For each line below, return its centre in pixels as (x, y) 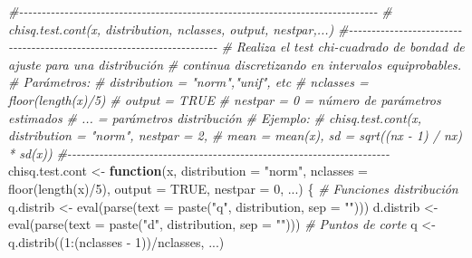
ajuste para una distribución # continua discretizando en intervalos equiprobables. (235, 64)
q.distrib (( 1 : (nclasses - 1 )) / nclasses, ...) (116, 241)
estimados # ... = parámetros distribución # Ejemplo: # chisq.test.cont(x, (215, 117)
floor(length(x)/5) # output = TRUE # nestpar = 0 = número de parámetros (225, 99)
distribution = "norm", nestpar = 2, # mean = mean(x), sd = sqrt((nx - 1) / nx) (235, 135)
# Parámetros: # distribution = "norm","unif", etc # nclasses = (188, 82)
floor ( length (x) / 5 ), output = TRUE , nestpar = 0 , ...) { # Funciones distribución (233, 188)
